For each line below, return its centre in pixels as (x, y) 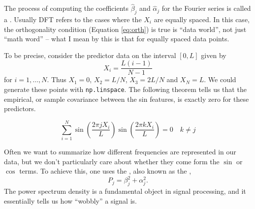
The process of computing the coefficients (66, 8)
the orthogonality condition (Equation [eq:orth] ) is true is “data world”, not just (125, 29)
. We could (220, 79)
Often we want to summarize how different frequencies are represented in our (120, 152)
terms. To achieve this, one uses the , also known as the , (105, 171)
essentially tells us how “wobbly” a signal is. (70, 200)
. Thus (57, 79)
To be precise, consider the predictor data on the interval (90, 55)
